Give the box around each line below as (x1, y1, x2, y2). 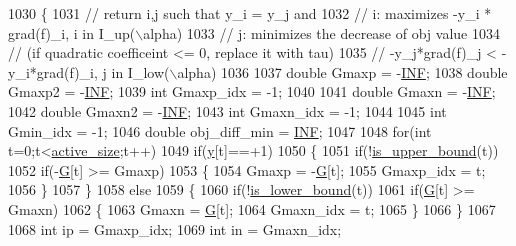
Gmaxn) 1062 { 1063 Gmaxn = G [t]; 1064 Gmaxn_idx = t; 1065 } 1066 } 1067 (8, 198, 496, 219)
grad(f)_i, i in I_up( (8, 22, 136, 43)
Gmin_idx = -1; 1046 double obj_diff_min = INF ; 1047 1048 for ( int (8, 120, 432, 141)
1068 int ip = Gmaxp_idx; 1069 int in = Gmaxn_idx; (8, 218, 342, 239)
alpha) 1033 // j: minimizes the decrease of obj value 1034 (143, 22, 500, 43)
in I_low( (111, 61, 170, 82)
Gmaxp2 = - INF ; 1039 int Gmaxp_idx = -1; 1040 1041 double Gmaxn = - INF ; (8, 81, 496, 102)
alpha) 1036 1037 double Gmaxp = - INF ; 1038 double (177, 61, 508, 82)
